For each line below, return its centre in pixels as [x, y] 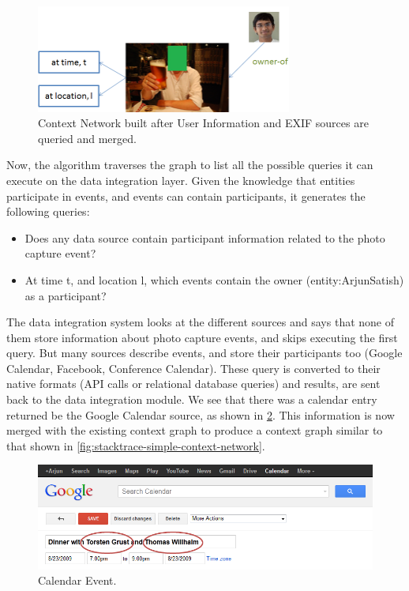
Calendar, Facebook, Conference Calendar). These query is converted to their [193, 368]
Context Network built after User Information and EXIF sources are [203, 123]
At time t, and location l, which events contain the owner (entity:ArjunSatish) [214, 279]
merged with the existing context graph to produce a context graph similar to [195, 430]
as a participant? [66, 295]
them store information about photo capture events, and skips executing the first [202, 337]
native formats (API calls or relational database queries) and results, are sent [193, 384]
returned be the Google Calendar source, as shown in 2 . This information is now [201, 414]
